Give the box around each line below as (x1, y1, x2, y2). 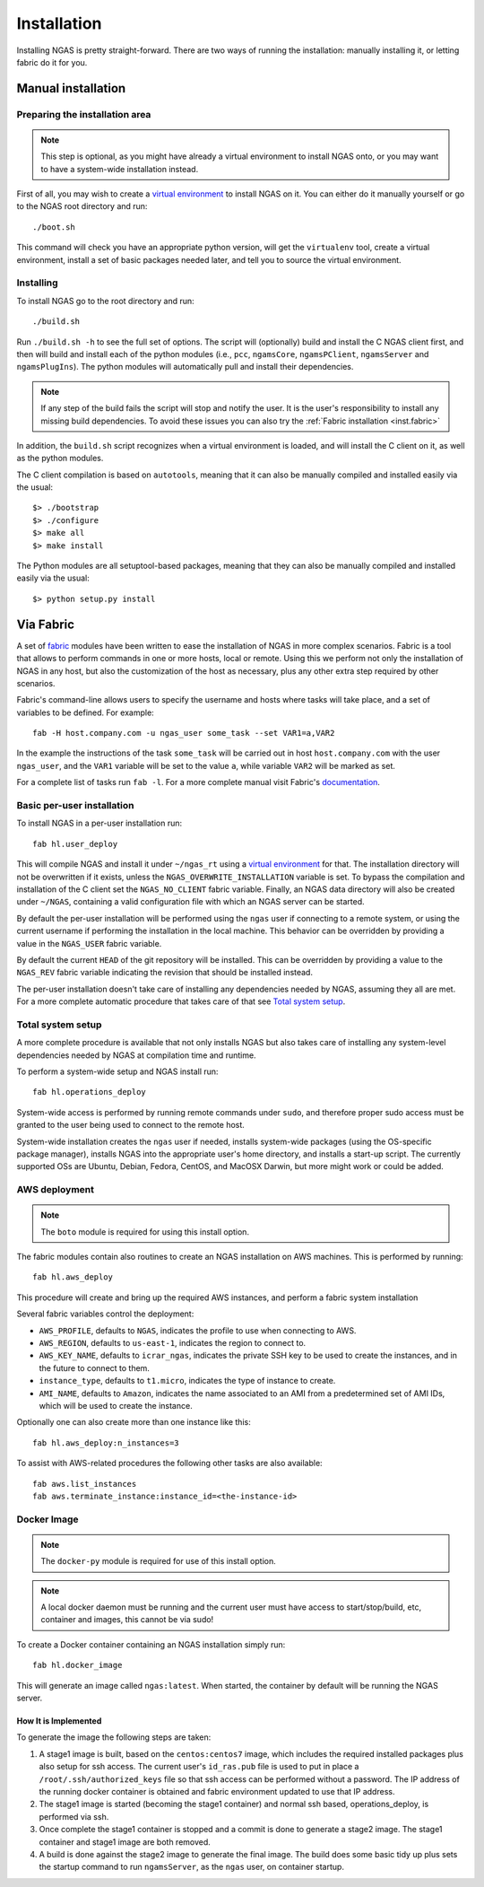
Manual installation (16, 81, 126, 96)
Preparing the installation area (16, 108, 151, 120)
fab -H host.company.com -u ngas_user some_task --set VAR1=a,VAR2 (32, 728, 335, 738)
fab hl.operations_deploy (32, 1087, 147, 1097)
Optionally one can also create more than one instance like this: (16, 1417, 251, 1428)
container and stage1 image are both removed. (39, 1836, 211, 1848)
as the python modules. (16, 453, 104, 464)
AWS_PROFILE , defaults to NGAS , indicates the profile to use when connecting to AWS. (39, 1324, 357, 1336)
